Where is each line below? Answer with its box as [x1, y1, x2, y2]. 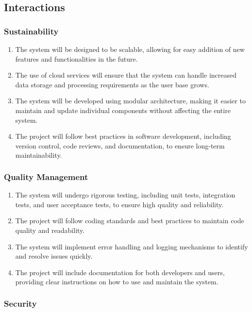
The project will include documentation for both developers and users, [15, 267, 225, 277]
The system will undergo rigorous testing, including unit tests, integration [15, 190, 235, 200]
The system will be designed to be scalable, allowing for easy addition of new [15, 44, 245, 54]
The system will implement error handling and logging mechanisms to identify [15, 241, 248, 251]
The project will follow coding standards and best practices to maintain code [15, 215, 244, 226]
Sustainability [4, 25, 59, 37]
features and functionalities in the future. [15, 53, 138, 64]
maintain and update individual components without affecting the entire [15, 105, 231, 115]
